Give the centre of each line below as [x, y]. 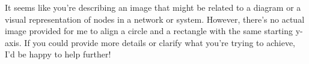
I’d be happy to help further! [58, 54]
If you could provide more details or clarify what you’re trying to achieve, [160, 42]
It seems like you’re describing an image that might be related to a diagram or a [153, 7]
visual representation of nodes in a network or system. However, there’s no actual [155, 19]
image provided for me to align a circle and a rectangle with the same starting [149, 31]
